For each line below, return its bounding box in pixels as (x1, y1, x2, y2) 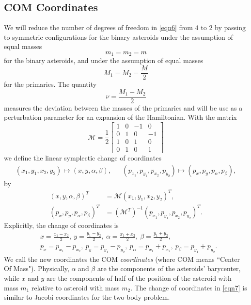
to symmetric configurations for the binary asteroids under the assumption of (4, 32, 233, 42)
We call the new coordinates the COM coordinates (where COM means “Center (4, 254, 240, 264)
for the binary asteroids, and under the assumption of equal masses (4, 55, 204, 65)
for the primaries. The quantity (4, 79, 97, 89)
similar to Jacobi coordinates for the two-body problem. (4, 292, 170, 302)
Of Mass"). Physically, (4, 263, 69, 273)
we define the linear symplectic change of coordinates (4, 153, 161, 163)
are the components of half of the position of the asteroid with (47, 273, 232, 283)
